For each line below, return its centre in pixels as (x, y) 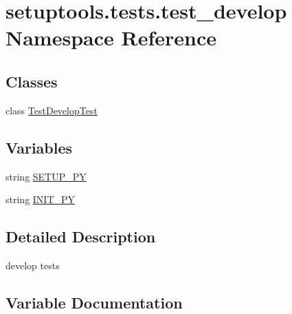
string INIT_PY (41, 199)
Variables (39, 147)
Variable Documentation (94, 302)
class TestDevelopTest (52, 110)
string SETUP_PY (46, 176)
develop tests (33, 265)
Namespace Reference (111, 38)
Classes (32, 81)
